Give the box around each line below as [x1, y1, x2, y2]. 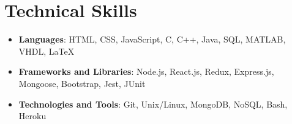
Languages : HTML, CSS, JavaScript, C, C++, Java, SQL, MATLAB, [18, 33, 286, 46]
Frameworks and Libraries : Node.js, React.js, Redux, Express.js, [18, 65, 274, 78]
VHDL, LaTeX [18, 44, 75, 57]
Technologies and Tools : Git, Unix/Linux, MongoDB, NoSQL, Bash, [18, 97, 288, 110]
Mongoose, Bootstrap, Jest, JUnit [18, 77, 146, 89]
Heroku [18, 109, 47, 122]
